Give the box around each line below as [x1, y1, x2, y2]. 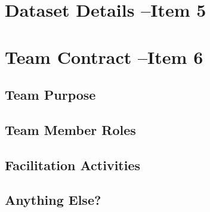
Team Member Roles [5, 120, 136, 139]
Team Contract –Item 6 [5, 44, 203, 69]
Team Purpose [5, 85, 96, 104]
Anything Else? [5, 191, 101, 209]
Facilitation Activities [5, 155, 141, 174]
